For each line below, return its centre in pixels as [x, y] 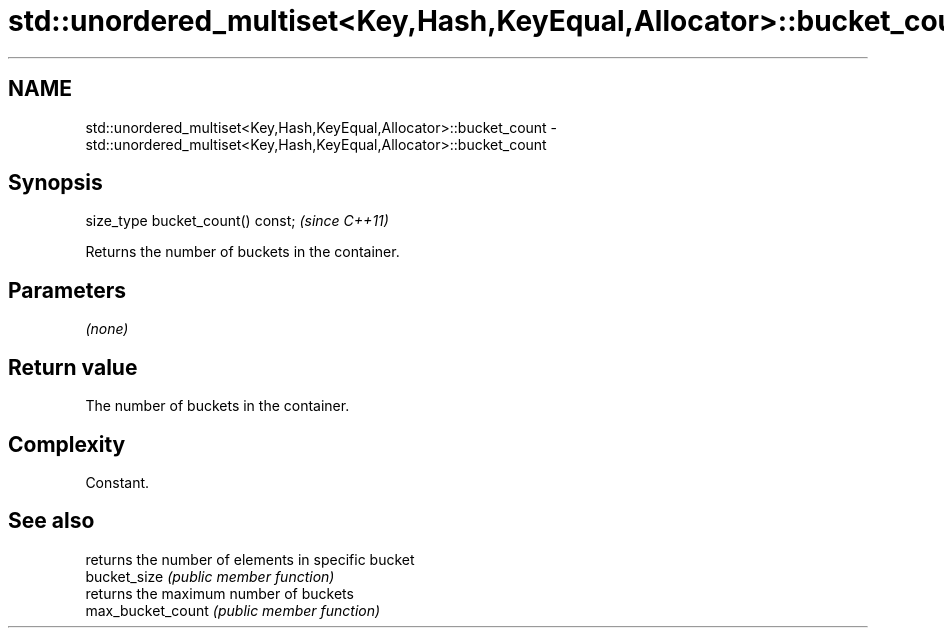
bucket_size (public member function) [210, 576]
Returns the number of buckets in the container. [242, 252]
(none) [107, 329]
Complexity [67, 444]
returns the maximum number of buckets [219, 593]
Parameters [67, 290]
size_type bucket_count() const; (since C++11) [237, 221]
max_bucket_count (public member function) [233, 610]
